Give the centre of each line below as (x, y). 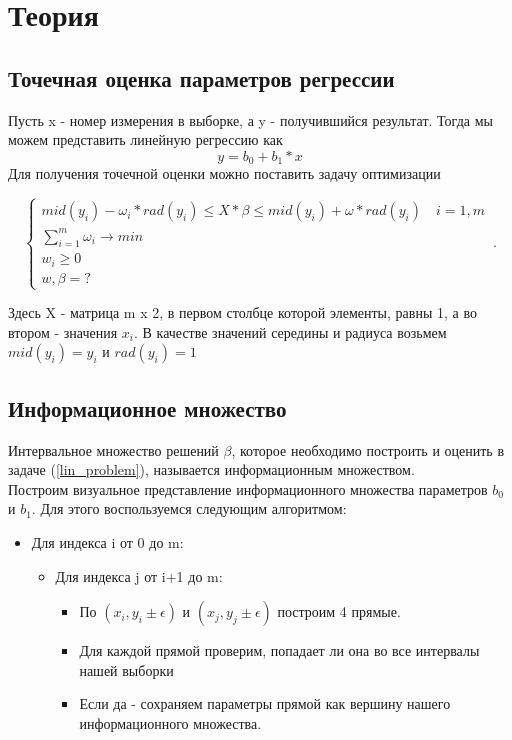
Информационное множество (147, 407)
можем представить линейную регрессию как (145, 139)
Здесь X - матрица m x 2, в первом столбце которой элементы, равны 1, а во (242, 312)
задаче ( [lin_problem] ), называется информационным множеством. (211, 469)
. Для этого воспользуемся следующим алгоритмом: (189, 508)
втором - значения (63, 331)
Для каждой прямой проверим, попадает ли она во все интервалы (279, 650)
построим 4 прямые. (339, 611)
